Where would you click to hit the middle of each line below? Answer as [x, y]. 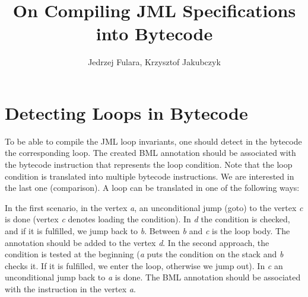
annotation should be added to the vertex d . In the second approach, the [137, 242]
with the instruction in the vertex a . [70, 288]
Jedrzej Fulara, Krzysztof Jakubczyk [154, 62]
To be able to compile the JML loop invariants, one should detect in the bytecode [153, 141]
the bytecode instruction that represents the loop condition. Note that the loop [149, 165]
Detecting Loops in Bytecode [126, 112]
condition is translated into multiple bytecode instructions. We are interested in [150, 176]
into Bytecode [154, 33]
